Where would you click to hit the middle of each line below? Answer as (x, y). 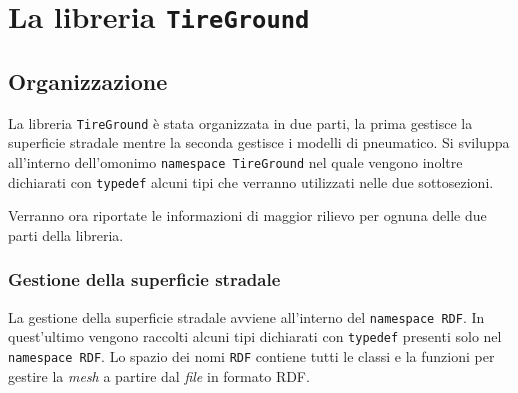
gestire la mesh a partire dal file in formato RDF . (159, 375)
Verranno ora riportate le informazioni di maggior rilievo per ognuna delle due (247, 215)
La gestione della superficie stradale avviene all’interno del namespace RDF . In (246, 316)
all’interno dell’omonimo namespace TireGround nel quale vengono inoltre (235, 161)
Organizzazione (88, 80)
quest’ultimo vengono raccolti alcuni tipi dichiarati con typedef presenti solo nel (255, 336)
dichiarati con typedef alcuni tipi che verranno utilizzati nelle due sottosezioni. (251, 181)
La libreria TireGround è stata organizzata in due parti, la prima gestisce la (240, 122)
